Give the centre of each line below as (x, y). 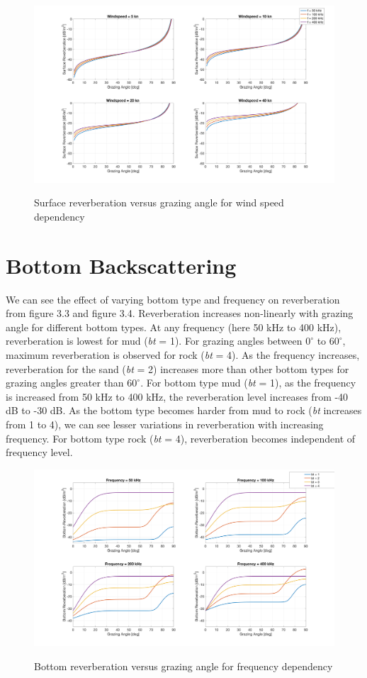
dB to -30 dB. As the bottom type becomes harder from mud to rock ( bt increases (184, 410)
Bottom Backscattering (121, 265)
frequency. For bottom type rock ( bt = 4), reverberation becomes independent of (181, 438)
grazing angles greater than (65, 383)
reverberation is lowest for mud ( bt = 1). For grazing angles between (154, 341)
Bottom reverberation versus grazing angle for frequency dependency (183, 666)
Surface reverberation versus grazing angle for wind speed (159, 202)
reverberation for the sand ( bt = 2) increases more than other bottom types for (177, 368)
